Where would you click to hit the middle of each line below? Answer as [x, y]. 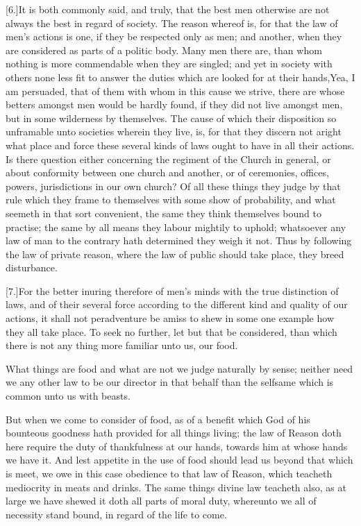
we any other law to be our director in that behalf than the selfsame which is [170, 382]
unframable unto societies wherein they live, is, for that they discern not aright [174, 131]
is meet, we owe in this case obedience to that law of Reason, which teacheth [169, 473]
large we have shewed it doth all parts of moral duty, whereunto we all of [161, 501]
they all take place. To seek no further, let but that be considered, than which [171, 331]
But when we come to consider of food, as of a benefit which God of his [158, 419]
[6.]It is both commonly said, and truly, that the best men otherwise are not [168, 9]
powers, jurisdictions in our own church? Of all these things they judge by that [173, 186]
